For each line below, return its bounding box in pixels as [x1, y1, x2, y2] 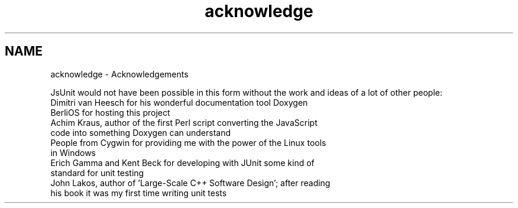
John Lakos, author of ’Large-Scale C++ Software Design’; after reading [50, 177, 331, 188]
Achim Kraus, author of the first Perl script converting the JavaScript [50, 117, 318, 128]
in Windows [50, 147, 96, 158]
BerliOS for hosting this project [50, 107, 170, 118]
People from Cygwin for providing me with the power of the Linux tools [50, 137, 326, 148]
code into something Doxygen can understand [50, 127, 231, 138]
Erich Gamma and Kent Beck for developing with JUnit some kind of [50, 157, 315, 168]
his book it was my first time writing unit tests [50, 187, 227, 198]
